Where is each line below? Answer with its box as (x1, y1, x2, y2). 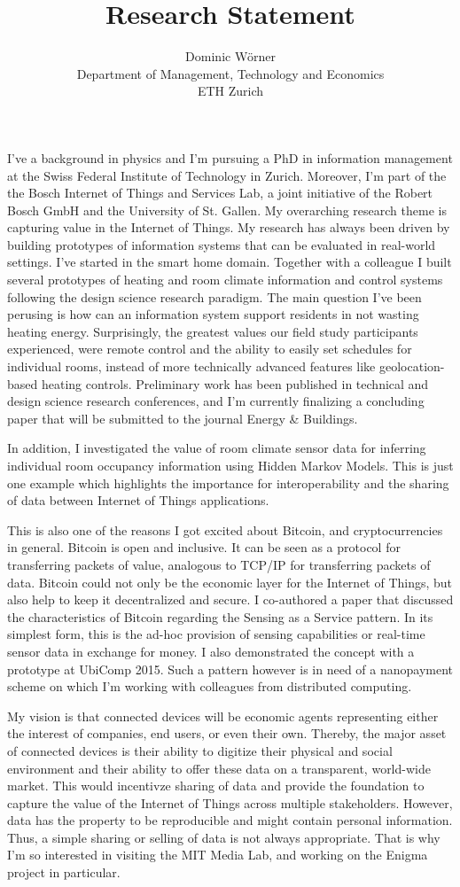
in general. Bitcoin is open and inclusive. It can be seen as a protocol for (7, 538, 401, 556)
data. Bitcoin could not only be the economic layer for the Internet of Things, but (7, 572, 453, 591)
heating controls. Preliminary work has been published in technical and (41, 374, 429, 393)
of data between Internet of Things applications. (7, 491, 269, 510)
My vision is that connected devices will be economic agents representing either (7, 706, 439, 725)
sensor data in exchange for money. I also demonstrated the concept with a (7, 642, 415, 660)
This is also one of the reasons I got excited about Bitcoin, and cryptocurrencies (7, 520, 443, 539)
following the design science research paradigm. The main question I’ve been (7, 287, 422, 306)
